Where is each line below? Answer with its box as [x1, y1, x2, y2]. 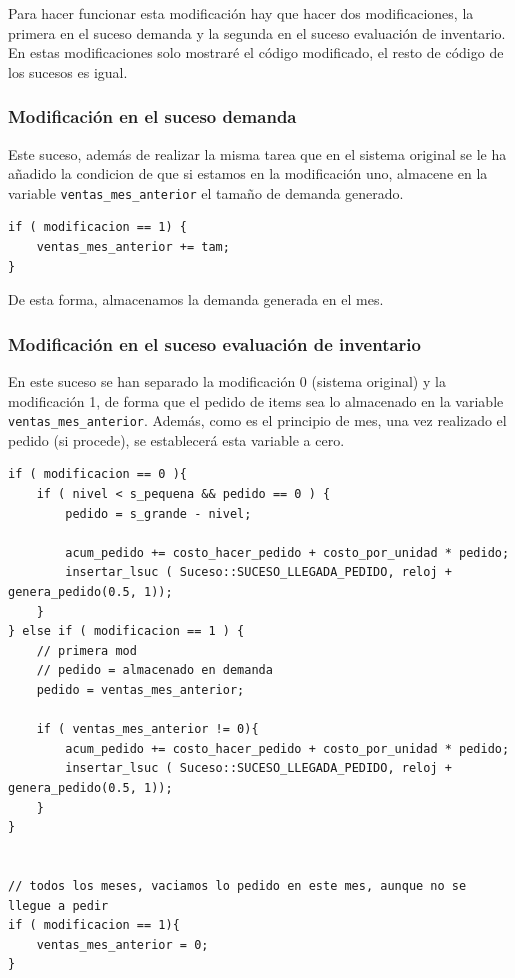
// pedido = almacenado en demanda [36, 663, 273, 678]
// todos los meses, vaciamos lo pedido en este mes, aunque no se [8, 878, 467, 893]
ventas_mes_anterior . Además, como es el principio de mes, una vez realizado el [8, 410, 507, 431]
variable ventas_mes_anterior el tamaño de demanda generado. [8, 182, 404, 203]
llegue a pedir [8, 898, 109, 913]
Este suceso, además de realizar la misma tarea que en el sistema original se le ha [8, 143, 507, 164]
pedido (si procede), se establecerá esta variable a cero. [8, 429, 345, 450]
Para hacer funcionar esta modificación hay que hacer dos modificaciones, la [8, 3, 474, 23]
